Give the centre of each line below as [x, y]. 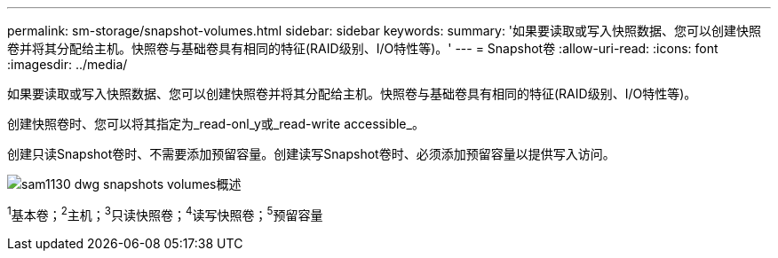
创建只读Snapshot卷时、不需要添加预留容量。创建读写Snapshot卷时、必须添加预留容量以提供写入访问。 [311, 154]
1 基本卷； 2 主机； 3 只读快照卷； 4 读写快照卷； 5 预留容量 [165, 214]
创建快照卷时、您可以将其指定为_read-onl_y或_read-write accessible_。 [216, 124]
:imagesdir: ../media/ [67, 64]
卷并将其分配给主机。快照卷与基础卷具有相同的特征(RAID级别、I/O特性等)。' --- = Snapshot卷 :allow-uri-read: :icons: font [363, 48]
